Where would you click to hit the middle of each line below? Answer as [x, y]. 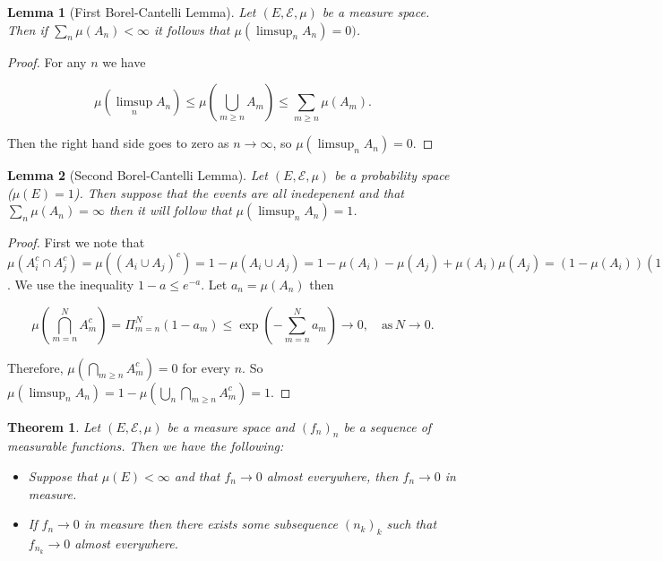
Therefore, [35, 367]
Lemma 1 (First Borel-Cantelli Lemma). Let [132, 12]
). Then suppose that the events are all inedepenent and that [239, 192]
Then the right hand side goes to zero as [118, 143]
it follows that [192, 29]
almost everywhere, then [332, 475]
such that [412, 524]
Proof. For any [47, 61]
